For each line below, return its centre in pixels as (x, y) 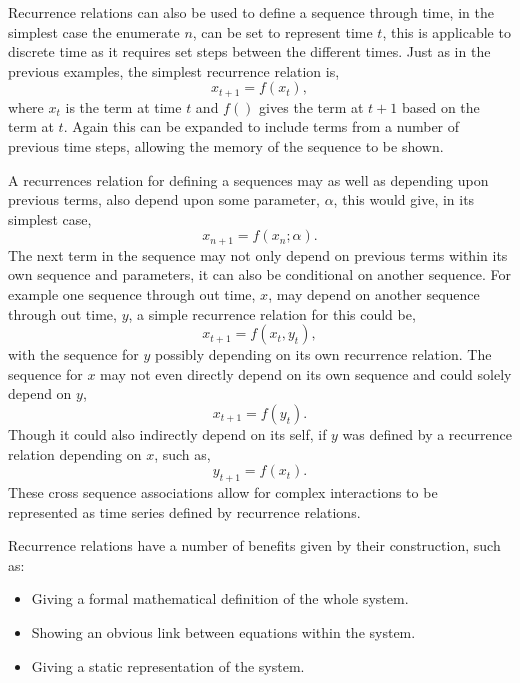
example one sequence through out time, (132, 294)
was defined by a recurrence (427, 434)
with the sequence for (73, 354)
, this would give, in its (404, 199)
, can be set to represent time (282, 31)
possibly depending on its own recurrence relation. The (323, 354)
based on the (440, 106)
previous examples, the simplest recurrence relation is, (174, 70)
